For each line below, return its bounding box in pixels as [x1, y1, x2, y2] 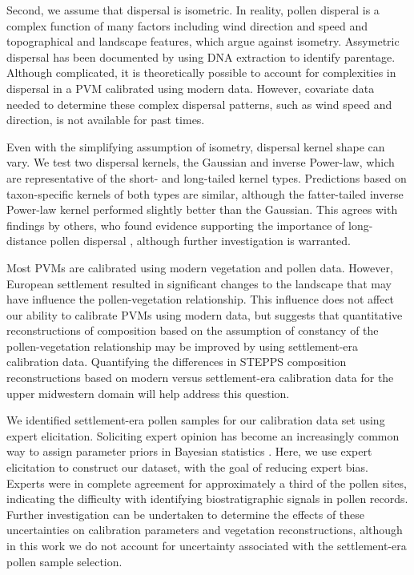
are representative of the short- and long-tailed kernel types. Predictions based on [6, 169, 407, 186]
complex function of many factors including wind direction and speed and [6, 17, 368, 34]
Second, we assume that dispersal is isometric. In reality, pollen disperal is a [6, 2, 380, 18]
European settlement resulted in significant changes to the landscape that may [6, 275, 392, 292]
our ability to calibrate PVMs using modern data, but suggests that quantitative [6, 306, 403, 323]
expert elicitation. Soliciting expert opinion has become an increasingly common [6, 427, 400, 444]
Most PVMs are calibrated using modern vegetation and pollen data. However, [6, 259, 393, 275]
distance [6, 232, 46, 249]
